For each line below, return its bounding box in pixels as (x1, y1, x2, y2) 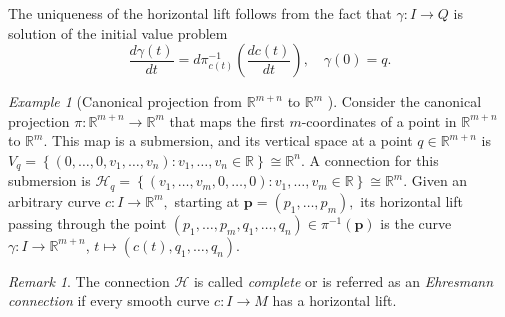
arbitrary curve (8, 190, 101, 211)
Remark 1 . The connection (8, 270, 170, 291)
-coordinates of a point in (301, 110, 457, 131)
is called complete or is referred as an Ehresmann (193, 270, 494, 291)
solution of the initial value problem (8, 22, 228, 43)
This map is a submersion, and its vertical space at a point (52, 130, 413, 151)
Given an (411, 170, 468, 191)
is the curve (380, 212, 452, 233)
